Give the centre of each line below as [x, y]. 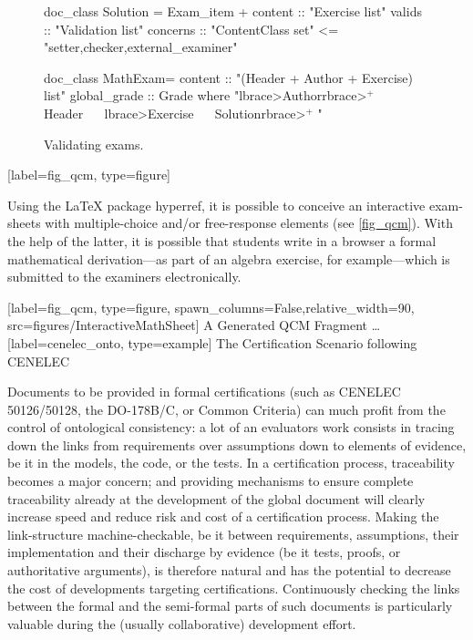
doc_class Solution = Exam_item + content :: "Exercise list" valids [233, 11]
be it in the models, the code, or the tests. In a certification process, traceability [231, 463]
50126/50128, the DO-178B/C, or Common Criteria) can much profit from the [226, 409]
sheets [24, 223]
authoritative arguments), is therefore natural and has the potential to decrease [229, 570]
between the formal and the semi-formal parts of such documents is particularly [230, 606]
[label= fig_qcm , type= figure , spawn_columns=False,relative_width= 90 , [211, 307]
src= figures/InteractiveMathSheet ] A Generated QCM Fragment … [194, 325]
